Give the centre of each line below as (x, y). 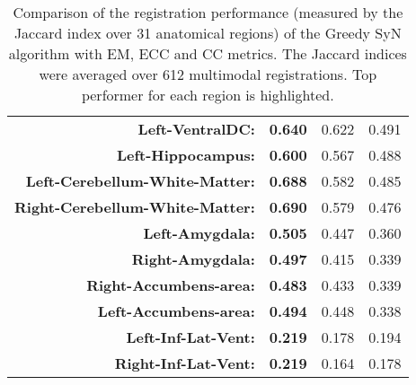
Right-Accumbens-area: (171, 285)
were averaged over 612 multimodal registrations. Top (208, 74)
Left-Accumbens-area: (176, 311)
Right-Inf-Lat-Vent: (185, 363)
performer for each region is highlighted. (208, 95)
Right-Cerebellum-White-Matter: (135, 207)
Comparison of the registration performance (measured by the (208, 12)
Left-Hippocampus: (186, 155)
